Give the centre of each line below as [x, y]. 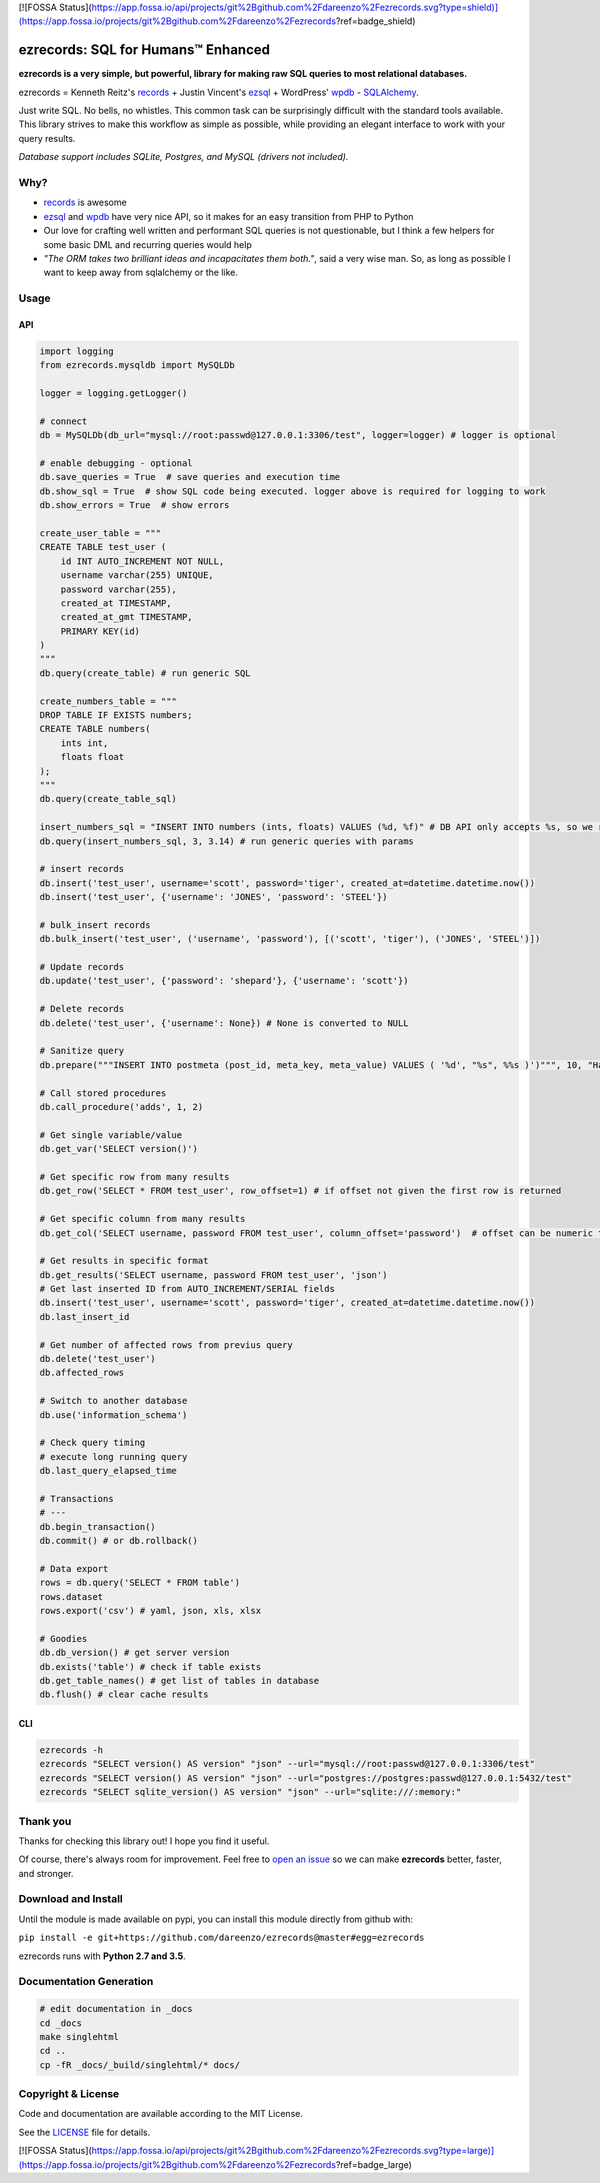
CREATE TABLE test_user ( [103, 547]
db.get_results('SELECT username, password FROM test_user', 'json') [213, 1274]
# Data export [74, 1568]
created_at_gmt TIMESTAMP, [127, 617]
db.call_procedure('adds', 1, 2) [121, 1106]
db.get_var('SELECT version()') [119, 1149]
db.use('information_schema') [113, 1414]
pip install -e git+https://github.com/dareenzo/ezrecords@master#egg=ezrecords [221, 1938]
